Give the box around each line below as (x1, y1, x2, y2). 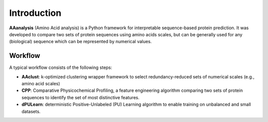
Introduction (9, 7, 62, 18)
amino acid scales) (21, 81, 61, 87)
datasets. (21, 108, 41, 114)
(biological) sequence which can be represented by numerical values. (9, 39, 152, 45)
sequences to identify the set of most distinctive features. (21, 94, 140, 100)
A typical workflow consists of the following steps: (9, 64, 113, 70)
